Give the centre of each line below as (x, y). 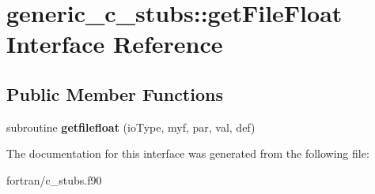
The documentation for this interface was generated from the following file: (188, 153)
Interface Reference (115, 44)
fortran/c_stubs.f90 (54, 179)
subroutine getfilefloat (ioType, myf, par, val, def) (131, 127)
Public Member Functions (115, 93)
